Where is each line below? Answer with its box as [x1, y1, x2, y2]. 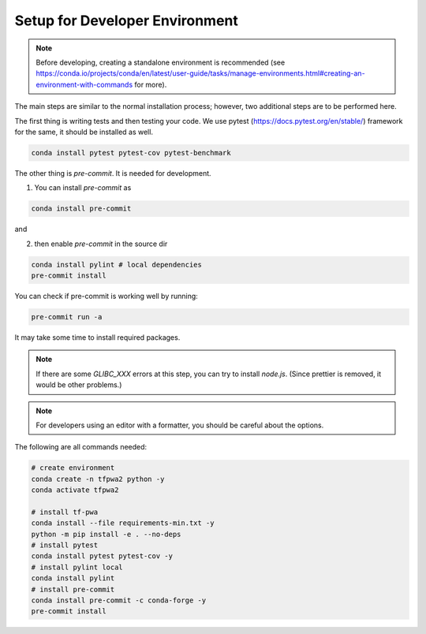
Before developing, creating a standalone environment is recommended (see [35, 58, 286, 67]
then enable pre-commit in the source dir [34, 239, 168, 248]
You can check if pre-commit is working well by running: [14, 291, 199, 300]
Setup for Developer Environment [14, 12, 238, 29]
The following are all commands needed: [14, 442, 148, 452]
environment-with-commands [35, 80, 133, 89]
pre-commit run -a [31, 312, 103, 321]
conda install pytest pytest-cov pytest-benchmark [31, 148, 232, 157]
